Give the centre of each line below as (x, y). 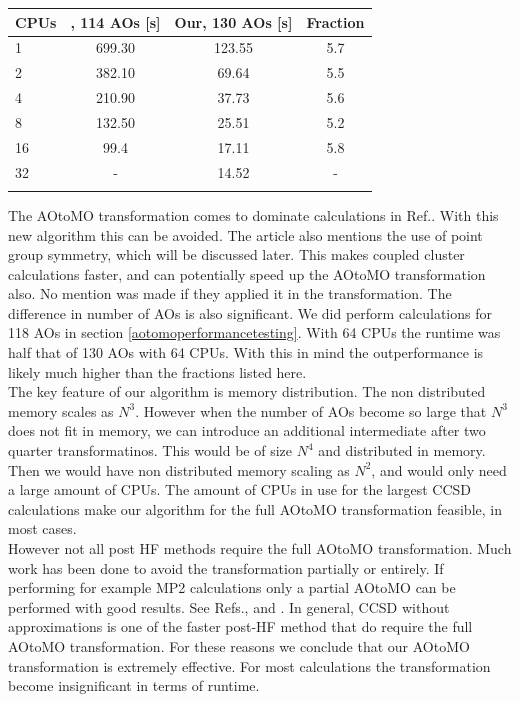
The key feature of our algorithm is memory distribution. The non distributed (247, 391)
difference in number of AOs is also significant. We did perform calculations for (250, 312)
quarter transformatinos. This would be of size (150, 450)
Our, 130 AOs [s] (233, 21)
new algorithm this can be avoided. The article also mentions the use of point (245, 234)
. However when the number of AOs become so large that (311, 410)
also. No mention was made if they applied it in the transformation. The (230, 293)
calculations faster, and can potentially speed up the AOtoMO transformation (247, 273)
